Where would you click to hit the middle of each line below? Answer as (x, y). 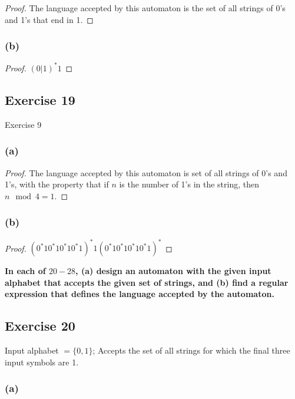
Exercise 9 (23, 124)
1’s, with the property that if (57, 184)
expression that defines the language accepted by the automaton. (140, 294)
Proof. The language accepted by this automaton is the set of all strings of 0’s (145, 8)
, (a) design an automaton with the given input (173, 271)
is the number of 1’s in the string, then (189, 184)
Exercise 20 (40, 326)
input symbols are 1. (42, 362)
